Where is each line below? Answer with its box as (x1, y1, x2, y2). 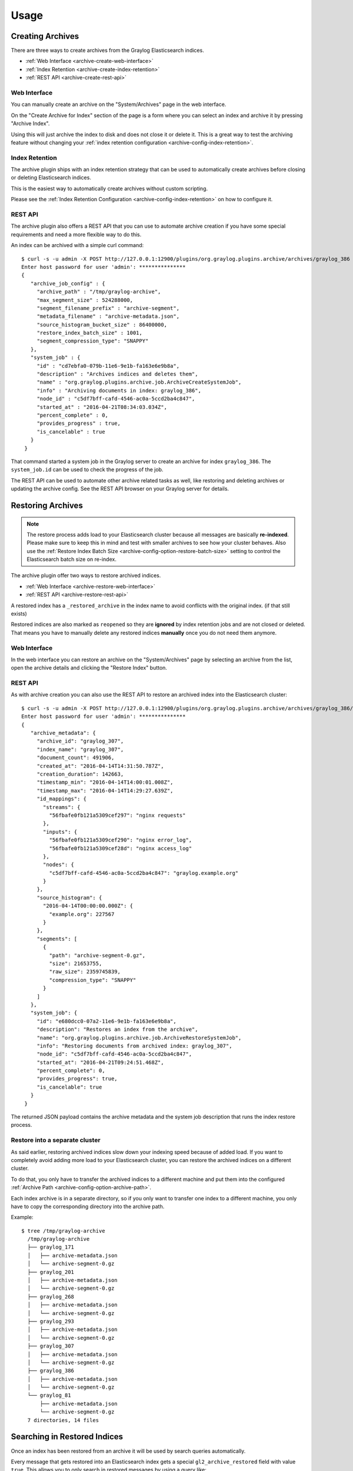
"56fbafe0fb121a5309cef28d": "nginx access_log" (49, 845, 192, 851)
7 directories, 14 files (27, 1417, 99, 1423)
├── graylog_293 (27, 1318, 75, 1324)
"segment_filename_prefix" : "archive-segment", (36, 305, 179, 311)
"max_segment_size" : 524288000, (36, 297, 134, 303)
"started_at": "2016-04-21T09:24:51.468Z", (36, 1059, 164, 1066)
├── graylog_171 (27, 1244, 75, 1250)
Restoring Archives (11, 500, 84, 510)
